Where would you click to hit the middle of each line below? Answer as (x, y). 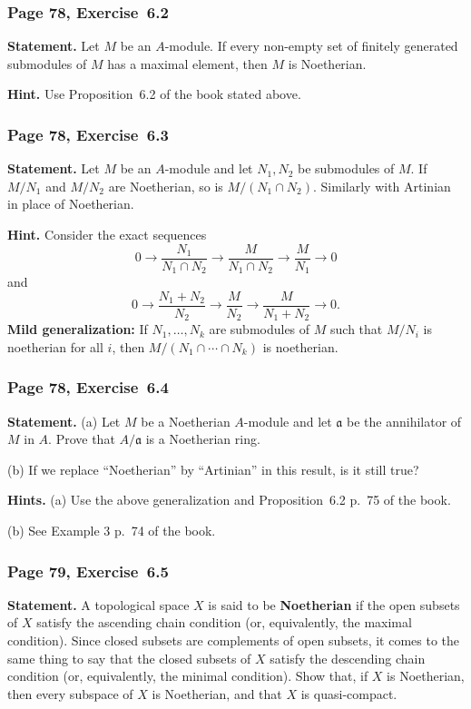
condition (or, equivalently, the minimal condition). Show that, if (188, 676)
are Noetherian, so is (166, 186)
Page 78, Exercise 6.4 (88, 387)
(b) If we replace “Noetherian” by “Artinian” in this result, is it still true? (213, 469)
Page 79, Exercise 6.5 (88, 571)
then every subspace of (70, 693)
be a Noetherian (186, 421)
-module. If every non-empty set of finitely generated (311, 46)
